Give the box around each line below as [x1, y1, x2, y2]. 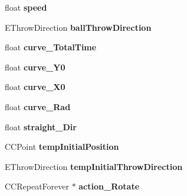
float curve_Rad [5, 100, 71, 113]
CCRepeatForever [5, 180, 69, 192]
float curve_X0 [5, 81, 65, 93]
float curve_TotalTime [5, 41, 97, 53]
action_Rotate [78, 180, 140, 192]
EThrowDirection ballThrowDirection [5, 21, 152, 33]
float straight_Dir [5, 120, 77, 133]
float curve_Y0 [5, 60, 65, 73]
